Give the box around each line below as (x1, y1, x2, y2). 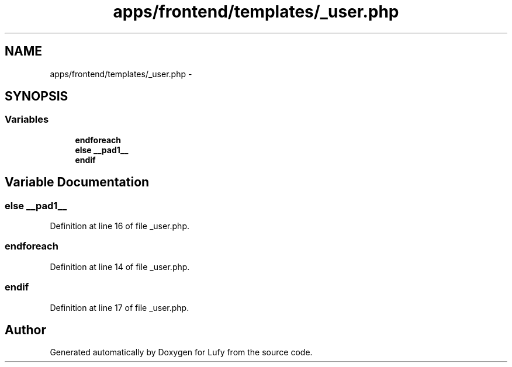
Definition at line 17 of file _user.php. (50, 302, 189, 313)
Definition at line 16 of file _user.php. (50, 221, 189, 231)
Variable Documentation (5, 175, 150, 190)
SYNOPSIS (5, 89, 68, 104)
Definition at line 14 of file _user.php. (50, 261, 190, 272)
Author (5, 322, 46, 337)
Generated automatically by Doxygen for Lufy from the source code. (50, 347, 313, 358)
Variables (5, 113, 49, 126)
